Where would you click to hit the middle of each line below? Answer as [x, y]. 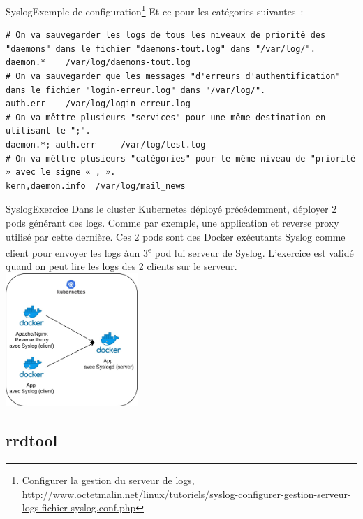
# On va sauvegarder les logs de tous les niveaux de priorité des [166, 35]
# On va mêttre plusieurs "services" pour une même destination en [166, 117]
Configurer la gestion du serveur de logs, [108, 479]
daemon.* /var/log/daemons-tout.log [98, 63]
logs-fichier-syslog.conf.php [79, 507]
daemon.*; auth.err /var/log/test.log [106, 145]
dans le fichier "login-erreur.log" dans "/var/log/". [136, 90]
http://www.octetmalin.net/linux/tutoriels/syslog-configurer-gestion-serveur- [186, 493]
